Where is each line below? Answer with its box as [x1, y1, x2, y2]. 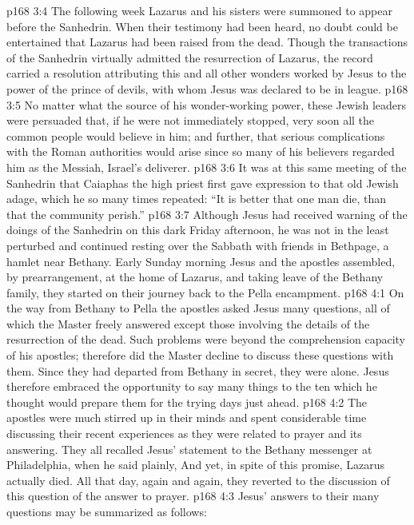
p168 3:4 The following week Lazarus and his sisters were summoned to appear [6, 2, 392, 18]
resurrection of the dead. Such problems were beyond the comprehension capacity [6, 331, 406, 348]
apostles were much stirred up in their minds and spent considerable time [6, 409, 367, 426]
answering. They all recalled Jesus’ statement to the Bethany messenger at [6, 440, 372, 457]
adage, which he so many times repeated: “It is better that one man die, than [6, 190, 387, 207]
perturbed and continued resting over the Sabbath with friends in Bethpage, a [6, 237, 389, 253]
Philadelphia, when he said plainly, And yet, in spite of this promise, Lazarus [6, 456, 385, 473]
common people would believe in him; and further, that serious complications [6, 127, 385, 144]
